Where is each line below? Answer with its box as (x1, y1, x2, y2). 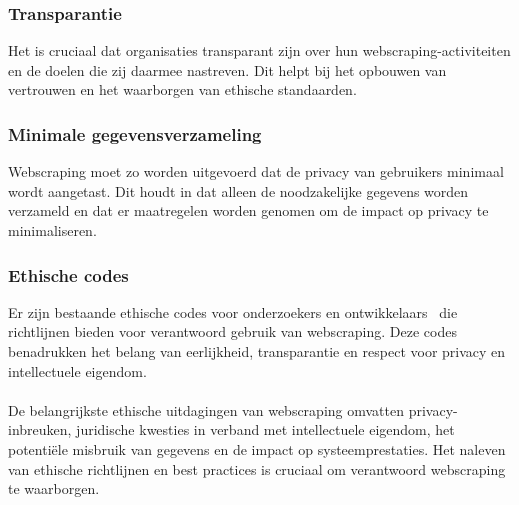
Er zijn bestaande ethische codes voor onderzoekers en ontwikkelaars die (8, 301, 458, 322)
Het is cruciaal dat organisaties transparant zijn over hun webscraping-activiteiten (8, 40, 511, 61)
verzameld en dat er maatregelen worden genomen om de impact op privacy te (8, 200, 489, 221)
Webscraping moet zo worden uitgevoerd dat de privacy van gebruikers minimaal (8, 161, 504, 182)
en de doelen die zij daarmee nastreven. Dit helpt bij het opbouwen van (8, 59, 447, 80)
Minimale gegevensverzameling (8, 121, 262, 146)
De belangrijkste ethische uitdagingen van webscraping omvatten (8, 399, 405, 420)
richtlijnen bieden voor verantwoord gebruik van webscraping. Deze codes (8, 321, 457, 342)
